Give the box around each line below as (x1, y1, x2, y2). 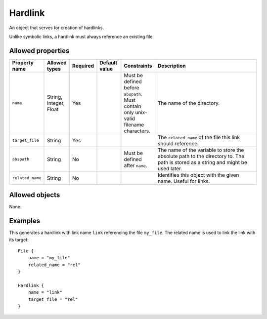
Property (12, 59, 34, 66)
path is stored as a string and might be (157, 159, 247, 165)
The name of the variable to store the (157, 146, 244, 153)
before (124, 84, 139, 91)
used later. (157, 165, 182, 172)
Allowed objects (9, 191, 60, 199)
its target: (9, 237, 29, 242)
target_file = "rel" (28, 296, 78, 302)
